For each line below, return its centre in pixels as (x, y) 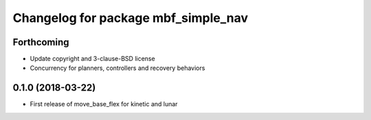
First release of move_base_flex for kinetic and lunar (104, 104)
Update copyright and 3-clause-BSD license (92, 59)
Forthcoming (41, 42)
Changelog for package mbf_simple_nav (131, 18)
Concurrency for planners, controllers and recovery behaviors (117, 68)
